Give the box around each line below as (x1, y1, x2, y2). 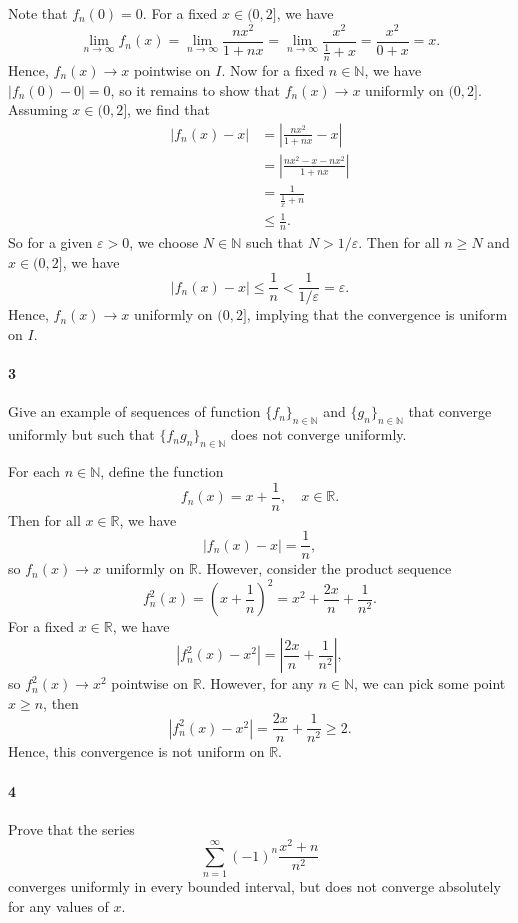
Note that (8, 3, 68, 23)
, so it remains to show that (110, 79, 280, 100)
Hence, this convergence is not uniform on (8, 741, 265, 762)
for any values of (8, 895, 109, 916)
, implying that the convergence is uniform (246, 304, 508, 325)
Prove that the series (8, 818, 135, 839)
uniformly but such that (8, 424, 155, 445)
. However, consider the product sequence (197, 558, 452, 579)
